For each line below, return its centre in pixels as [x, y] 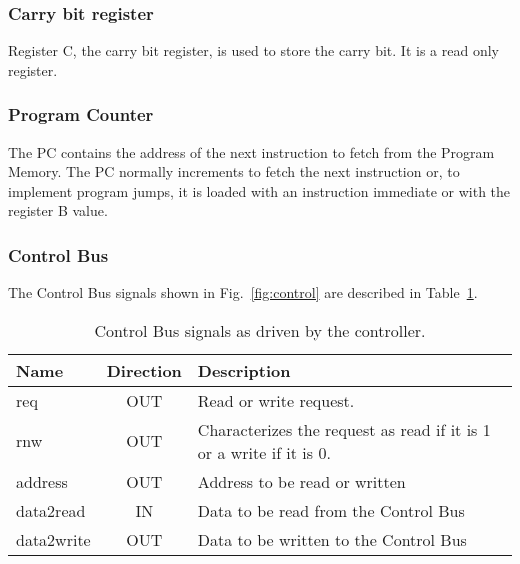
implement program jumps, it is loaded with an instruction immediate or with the [259, 190]
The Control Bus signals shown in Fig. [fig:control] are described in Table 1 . [243, 292]
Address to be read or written [301, 481]
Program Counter [81, 114]
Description [244, 370]
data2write [53, 539]
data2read [51, 510]
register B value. [58, 210]
